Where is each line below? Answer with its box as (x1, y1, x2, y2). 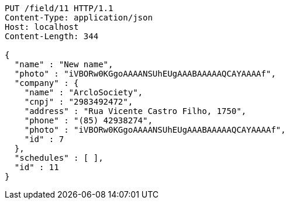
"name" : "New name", (14, 60, 113, 69)
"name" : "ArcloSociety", (24, 88, 143, 97)
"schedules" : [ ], (14, 153, 104, 162)
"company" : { (14, 78, 79, 88)
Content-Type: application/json (5, 13, 153, 22)
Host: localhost (5, 22, 79, 32)
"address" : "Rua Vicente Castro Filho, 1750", (24, 106, 247, 116)
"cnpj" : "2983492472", (24, 97, 133, 106)
